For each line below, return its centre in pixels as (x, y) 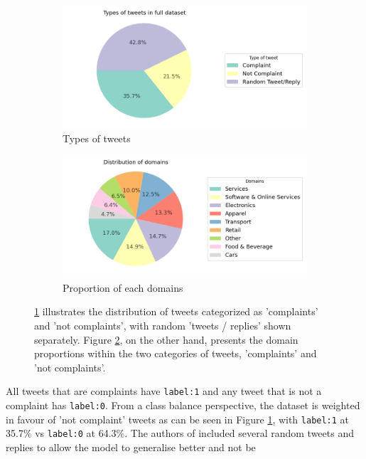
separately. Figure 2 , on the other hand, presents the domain (166, 339)
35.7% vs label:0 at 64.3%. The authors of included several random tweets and (180, 433)
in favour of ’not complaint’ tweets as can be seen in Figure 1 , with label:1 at (178, 419)
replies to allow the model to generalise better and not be (131, 447)
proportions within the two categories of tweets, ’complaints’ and (176, 353)
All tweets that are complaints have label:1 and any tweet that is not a (164, 391)
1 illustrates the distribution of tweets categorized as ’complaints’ (176, 311)
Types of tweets (97, 138)
